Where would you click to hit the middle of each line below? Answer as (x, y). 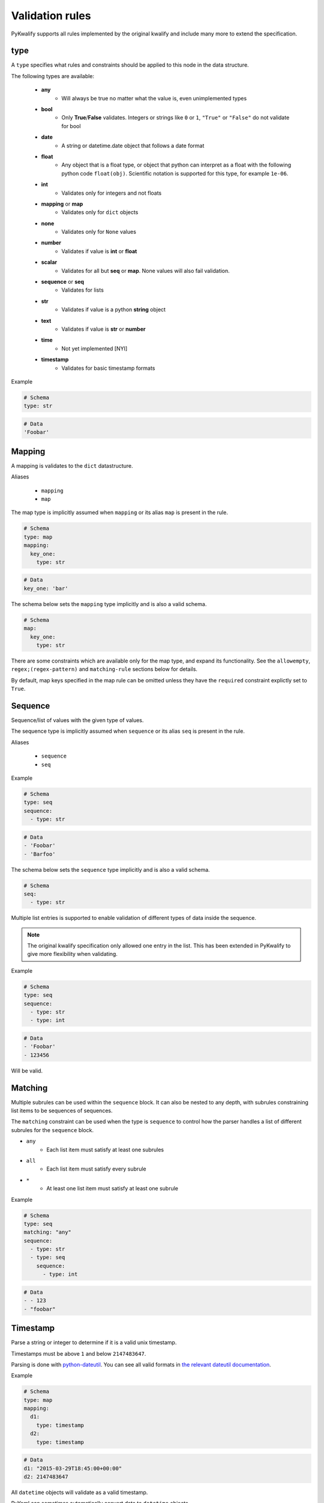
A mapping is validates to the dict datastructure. (72, 465)
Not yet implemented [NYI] (94, 348)
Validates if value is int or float (99, 251)
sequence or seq (62, 282)
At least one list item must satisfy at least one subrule (112, 1189)
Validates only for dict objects (100, 212)
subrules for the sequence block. (52, 1130)
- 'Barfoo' (40, 854)
